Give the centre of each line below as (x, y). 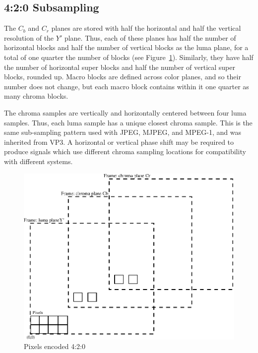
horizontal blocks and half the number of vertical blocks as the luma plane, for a (126, 47)
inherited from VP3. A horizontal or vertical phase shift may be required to (119, 142)
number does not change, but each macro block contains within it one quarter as (127, 86)
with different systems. (38, 161)
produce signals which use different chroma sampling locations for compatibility (125, 151)
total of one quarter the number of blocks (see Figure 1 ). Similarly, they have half (129, 57)
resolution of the (29, 37)
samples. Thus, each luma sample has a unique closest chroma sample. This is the (128, 122)
